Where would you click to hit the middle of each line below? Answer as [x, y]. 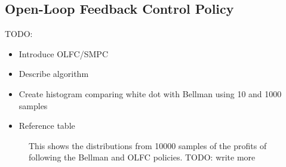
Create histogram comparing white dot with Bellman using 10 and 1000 [150, 93]
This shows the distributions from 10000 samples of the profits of [148, 145]
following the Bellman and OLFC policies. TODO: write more [142, 157]
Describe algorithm [54, 74]
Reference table [47, 126]
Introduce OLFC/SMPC [63, 53]
